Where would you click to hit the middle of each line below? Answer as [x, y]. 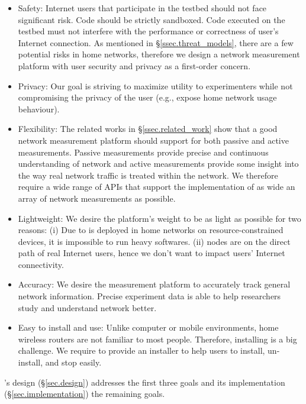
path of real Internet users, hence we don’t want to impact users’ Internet [152, 253]
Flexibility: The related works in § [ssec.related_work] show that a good [148, 129]
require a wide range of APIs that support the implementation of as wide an [157, 187]
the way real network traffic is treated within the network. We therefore [148, 175]
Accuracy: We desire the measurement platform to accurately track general [154, 284]
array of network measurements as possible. [97, 198]
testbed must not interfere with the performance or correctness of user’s [148, 31]
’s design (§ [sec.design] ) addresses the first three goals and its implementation [145, 382]
